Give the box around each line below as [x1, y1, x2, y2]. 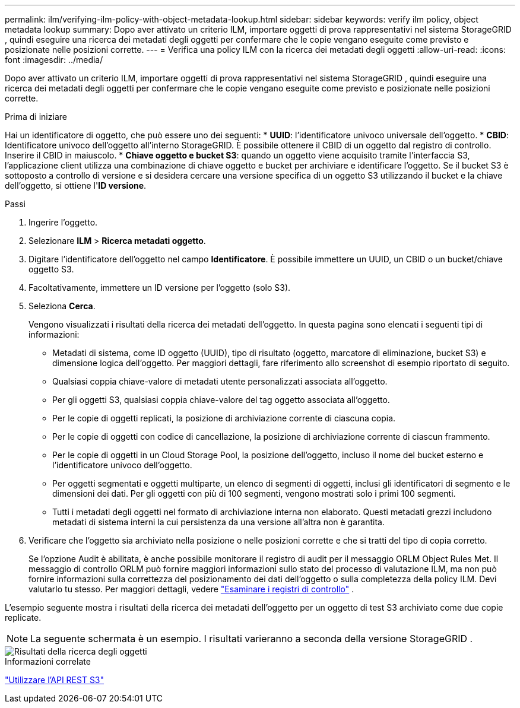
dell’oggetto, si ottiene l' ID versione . [5, 180, 147, 191]
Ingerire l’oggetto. [28, 217, 98, 227]
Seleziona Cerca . [28, 301, 96, 311]
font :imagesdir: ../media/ [5, 55, 103, 65]
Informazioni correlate [5, 656, 91, 666]
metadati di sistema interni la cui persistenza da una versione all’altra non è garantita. [52, 517, 385, 527]
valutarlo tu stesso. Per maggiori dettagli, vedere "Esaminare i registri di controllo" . [28, 584, 354, 594]
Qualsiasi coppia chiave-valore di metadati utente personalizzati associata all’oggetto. [52, 376, 388, 386]
